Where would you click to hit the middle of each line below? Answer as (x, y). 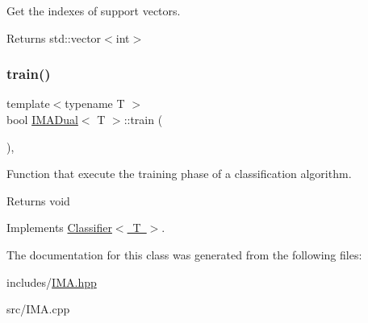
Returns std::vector (54, 37)
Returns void (38, 200)
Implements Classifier (59, 228)
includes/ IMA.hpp (52, 282)
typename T (95, 104)
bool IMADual (42, 119)
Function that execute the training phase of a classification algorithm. (179, 174)
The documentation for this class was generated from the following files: (184, 254)
